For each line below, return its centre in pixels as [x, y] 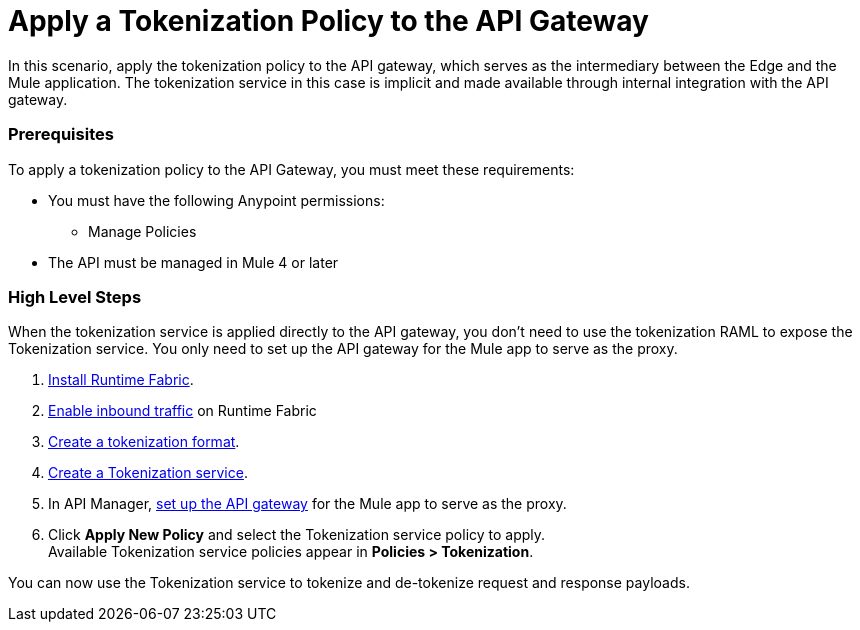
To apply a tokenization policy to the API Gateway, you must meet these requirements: [291, 169]
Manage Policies [142, 231]
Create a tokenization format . [144, 442]
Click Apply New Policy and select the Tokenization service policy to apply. [297, 535]
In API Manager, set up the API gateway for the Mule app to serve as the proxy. [307, 504]
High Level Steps [75, 296]
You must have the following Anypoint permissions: [216, 200]
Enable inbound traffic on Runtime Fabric [182, 411]
